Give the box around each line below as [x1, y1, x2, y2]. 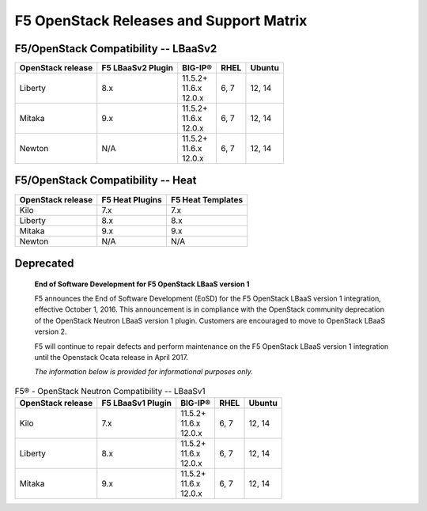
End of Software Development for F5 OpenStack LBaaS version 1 [34, 279, 250, 289]
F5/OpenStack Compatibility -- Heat [14, 174, 197, 187]
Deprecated [14, 257, 74, 270]
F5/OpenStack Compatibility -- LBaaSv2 [14, 42, 217, 55]
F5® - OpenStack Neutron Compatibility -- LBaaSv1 [14, 385, 206, 396]
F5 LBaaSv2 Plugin [101, 62, 174, 74]
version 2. [34, 327, 67, 336]
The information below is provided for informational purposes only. [34, 367, 253, 377]
